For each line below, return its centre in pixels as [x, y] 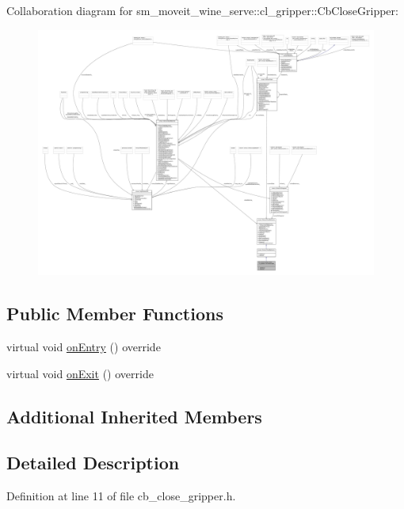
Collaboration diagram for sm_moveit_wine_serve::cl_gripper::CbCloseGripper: [202, 10]
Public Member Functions [115, 314]
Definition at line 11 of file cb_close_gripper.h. [121, 496]
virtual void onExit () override [80, 373]
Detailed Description [93, 463]
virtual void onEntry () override [84, 347]
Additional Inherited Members [134, 416]
